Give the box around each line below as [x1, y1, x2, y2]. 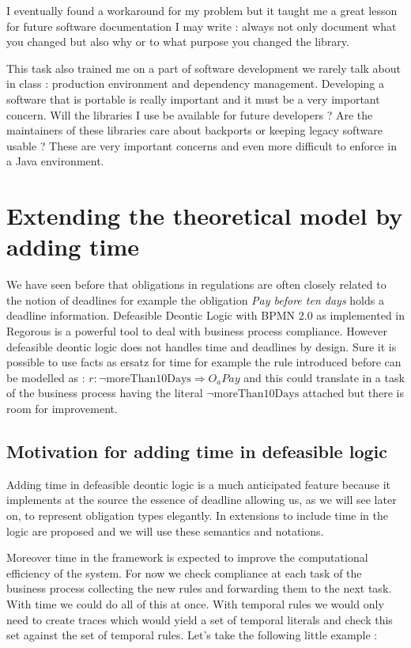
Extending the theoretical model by [6, 199, 403, 232]
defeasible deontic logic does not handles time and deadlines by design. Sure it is [6, 338, 397, 354]
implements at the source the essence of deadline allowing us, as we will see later [6, 491, 397, 508]
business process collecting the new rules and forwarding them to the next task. [6, 580, 392, 597]
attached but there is [302, 385, 404, 401]
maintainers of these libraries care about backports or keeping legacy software [6, 122, 383, 138]
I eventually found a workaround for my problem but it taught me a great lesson [6, 2, 398, 18]
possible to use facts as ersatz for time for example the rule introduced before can [6, 354, 402, 370]
